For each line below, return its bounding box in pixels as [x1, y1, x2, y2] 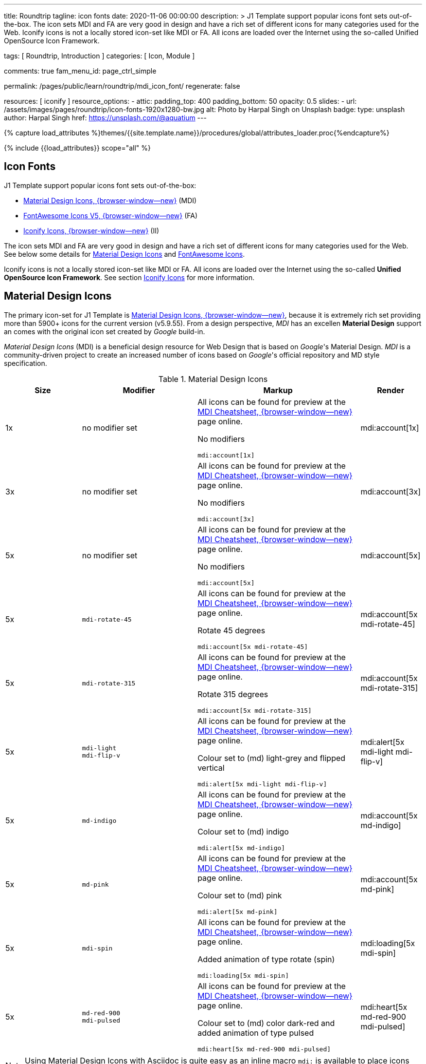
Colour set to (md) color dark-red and [197, 1018, 335, 1028]
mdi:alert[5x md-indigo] [197, 844, 285, 852]
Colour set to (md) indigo [197, 826, 289, 836]
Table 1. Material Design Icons [158, 374, 268, 384]
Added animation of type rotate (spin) [197, 954, 335, 964]
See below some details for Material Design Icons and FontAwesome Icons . [4, 249, 245, 258]
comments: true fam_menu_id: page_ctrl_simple [4, 67, 157, 75]
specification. [4, 359, 47, 367]
